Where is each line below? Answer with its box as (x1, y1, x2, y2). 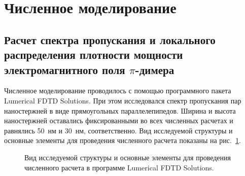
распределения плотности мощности (4, 47, 183, 62)
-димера (135, 61, 174, 77)
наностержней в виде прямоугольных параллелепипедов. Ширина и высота (4, 105, 236, 116)
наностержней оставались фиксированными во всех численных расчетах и (4, 115, 233, 126)
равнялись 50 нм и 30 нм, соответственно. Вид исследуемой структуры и (4, 125, 233, 135)
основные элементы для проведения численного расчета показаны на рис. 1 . (4, 135, 241, 146)
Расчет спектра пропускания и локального (4, 31, 216, 47)
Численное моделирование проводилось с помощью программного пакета (4, 85, 231, 96)
